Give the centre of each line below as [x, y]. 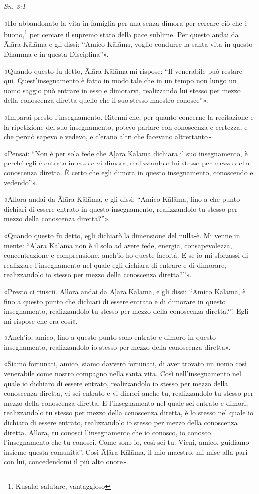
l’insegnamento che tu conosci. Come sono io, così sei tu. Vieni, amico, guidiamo [127, 442]
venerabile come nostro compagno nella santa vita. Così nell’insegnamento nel [123, 374]
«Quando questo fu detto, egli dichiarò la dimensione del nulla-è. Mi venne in [122, 235]
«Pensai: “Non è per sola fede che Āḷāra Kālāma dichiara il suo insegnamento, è [126, 153]
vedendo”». [21, 182]
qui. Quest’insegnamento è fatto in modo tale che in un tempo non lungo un [120, 81]
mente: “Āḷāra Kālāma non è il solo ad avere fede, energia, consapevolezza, [118, 245]
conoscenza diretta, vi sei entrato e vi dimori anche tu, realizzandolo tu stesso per [129, 393]
